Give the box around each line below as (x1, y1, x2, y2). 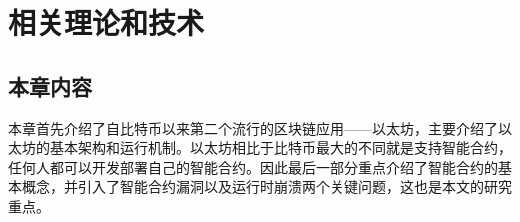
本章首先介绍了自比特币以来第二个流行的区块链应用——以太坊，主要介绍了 (8, 117, 498, 138)
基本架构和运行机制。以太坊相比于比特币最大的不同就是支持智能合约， (49, 137, 512, 158)
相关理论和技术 (8, 2, 205, 43)
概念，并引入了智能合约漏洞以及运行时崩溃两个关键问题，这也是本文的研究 (21, 176, 512, 197)
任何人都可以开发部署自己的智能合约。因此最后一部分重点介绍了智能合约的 (8, 156, 498, 177)
